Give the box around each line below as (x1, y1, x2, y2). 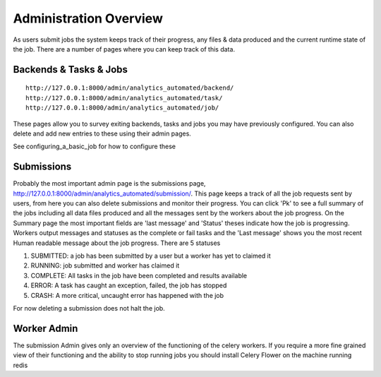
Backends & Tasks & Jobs (13, 64, 128, 76)
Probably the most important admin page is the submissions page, (13, 179, 206, 188)
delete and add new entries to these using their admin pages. (13, 129, 192, 138)
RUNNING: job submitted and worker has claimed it (30, 261, 180, 270)
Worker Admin (13, 322, 78, 335)
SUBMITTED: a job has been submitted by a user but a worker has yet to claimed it (30, 251, 271, 260)
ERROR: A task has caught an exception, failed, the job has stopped (30, 281, 227, 289)
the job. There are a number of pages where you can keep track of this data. (13, 44, 236, 53)
